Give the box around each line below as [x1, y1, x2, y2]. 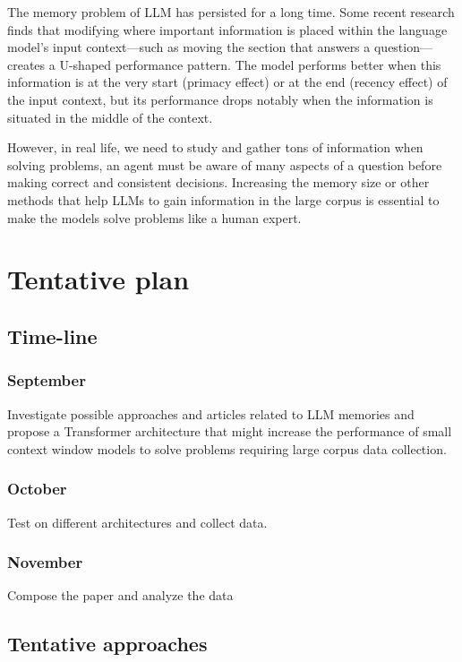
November [7, 551, 83, 573]
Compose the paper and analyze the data [7, 586, 234, 605]
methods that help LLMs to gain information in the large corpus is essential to [7, 190, 440, 209]
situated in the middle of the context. [7, 107, 213, 126]
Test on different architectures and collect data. [7, 512, 268, 531]
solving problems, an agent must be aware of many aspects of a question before [7, 155, 442, 174]
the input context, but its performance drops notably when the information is [7, 90, 433, 108]
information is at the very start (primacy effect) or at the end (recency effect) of [7, 73, 448, 91]
